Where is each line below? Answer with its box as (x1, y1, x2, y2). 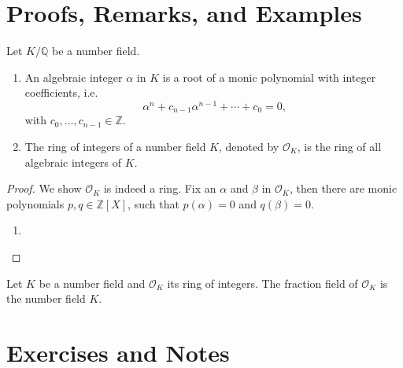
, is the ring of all (297, 138, 382, 155)
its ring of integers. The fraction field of (167, 274, 358, 291)
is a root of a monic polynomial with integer (162, 68, 376, 85)
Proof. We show (6, 180, 82, 197)
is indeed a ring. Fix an (103, 180, 216, 197)
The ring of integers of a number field (24, 138, 206, 155)
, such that (128, 195, 179, 212)
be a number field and (39, 274, 146, 291)
